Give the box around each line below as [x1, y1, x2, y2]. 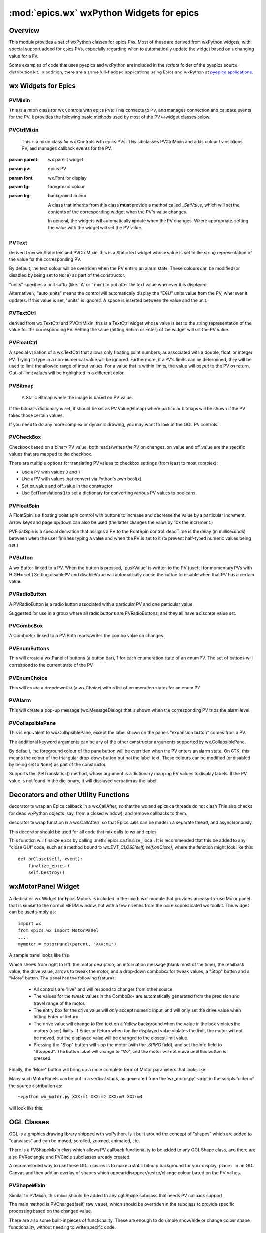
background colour [48, 193, 87, 199]
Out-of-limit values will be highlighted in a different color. [9, 370, 125, 376]
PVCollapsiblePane [9, 719, 56, 726]
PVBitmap [9, 382, 34, 389]
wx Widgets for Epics [9, 82, 76, 90]
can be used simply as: [9, 909, 56, 915]
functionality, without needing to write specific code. [9, 1224, 116, 1230]
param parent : [9, 156, 39, 162]
